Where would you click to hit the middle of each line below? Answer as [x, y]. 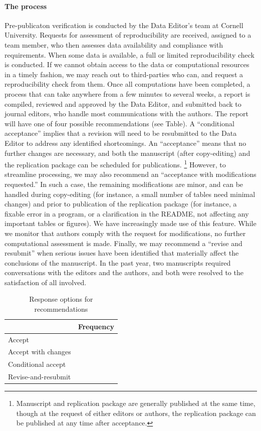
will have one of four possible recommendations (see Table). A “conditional [119, 123]
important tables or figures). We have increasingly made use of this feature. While [130, 223]
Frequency [96, 326]
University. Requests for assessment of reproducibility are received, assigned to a [128, 35]
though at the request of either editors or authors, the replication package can [136, 413]
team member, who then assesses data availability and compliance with [114, 44]
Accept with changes [40, 352]
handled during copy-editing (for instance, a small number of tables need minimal [130, 194]
